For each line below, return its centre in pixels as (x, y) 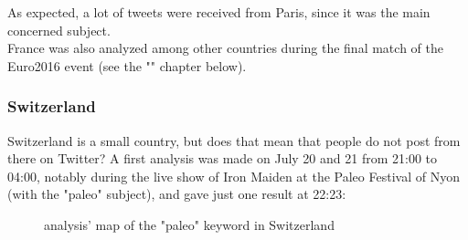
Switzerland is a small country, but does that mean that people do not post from (234, 140)
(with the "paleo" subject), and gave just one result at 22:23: (177, 194)
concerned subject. (59, 30)
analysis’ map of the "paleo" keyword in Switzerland (189, 224)
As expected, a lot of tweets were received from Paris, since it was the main (219, 12)
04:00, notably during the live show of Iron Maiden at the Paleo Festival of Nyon (234, 176)
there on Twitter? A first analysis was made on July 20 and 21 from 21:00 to (223, 158)
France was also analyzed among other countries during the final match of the (225, 48)
